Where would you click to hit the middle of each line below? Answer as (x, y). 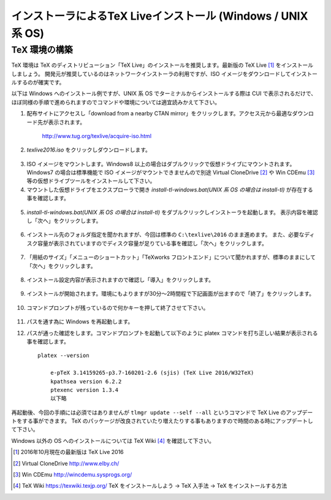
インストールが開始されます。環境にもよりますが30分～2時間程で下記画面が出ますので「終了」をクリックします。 (171, 294)
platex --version (63, 356)
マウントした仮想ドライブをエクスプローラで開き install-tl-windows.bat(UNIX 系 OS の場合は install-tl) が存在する (170, 190)
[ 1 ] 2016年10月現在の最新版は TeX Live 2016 (68, 452)
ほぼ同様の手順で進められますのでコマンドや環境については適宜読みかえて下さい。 (116, 102)
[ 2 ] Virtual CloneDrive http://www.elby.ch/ (66, 463)
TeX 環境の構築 (42, 50)
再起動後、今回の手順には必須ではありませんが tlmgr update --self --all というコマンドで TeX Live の (149, 412)
